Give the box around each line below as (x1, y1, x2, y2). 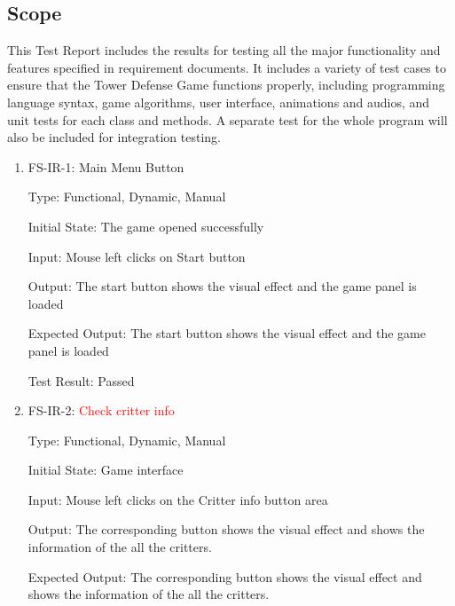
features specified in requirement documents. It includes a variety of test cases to (7, 58, 446, 76)
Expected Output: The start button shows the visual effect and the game (27, 324, 426, 342)
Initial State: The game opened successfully (27, 216, 264, 235)
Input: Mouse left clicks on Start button (27, 247, 246, 265)
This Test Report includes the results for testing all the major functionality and (7, 41, 441, 59)
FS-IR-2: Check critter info (27, 401, 175, 420)
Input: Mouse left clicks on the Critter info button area (27, 490, 328, 508)
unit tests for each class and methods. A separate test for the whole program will (7, 110, 448, 129)
